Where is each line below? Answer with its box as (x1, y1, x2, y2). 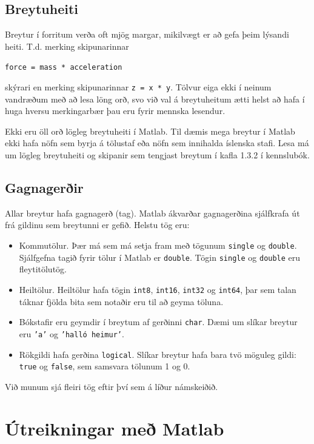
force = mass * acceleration (5, 63, 122, 72)
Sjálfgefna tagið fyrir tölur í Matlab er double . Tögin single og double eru (19, 251, 301, 263)
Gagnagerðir (5, 178, 84, 197)
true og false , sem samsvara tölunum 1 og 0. (19, 360, 190, 372)
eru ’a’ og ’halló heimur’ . (19, 327, 124, 340)
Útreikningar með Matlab (5, 415, 224, 440)
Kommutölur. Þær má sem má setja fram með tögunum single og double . (19, 239, 297, 252)
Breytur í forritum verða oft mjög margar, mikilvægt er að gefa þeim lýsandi (5, 28, 289, 41)
